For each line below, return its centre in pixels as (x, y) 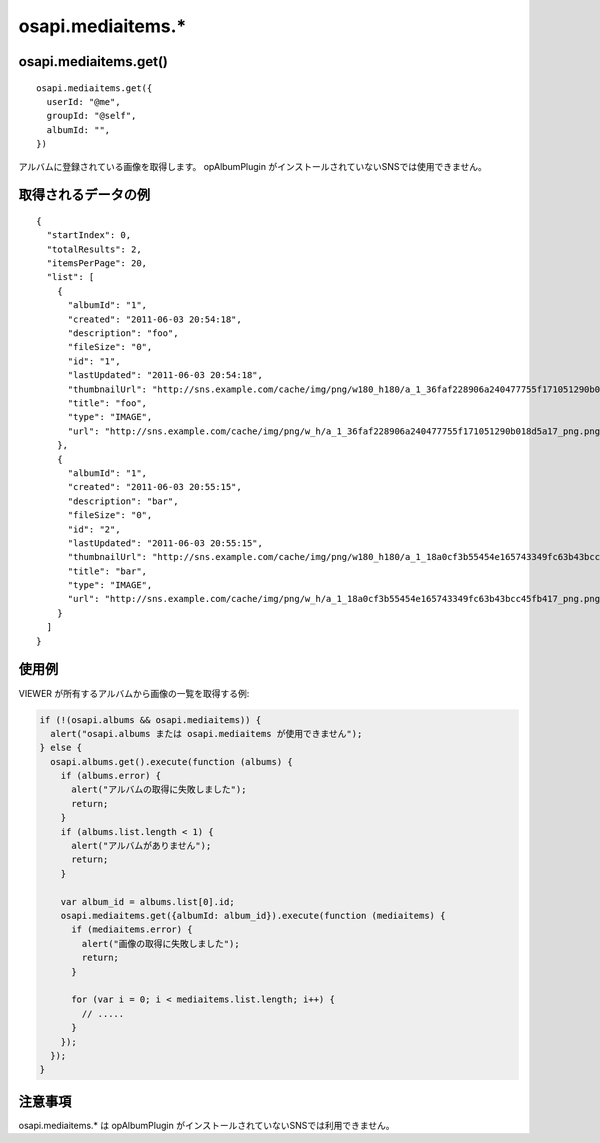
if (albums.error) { (111, 776)
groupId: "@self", (91, 116)
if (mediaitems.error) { (132, 929)
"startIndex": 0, (89, 235)
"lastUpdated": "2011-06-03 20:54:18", (165, 375)
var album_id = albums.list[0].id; (147, 901)
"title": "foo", (107, 403)
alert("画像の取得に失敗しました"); (160, 943)
